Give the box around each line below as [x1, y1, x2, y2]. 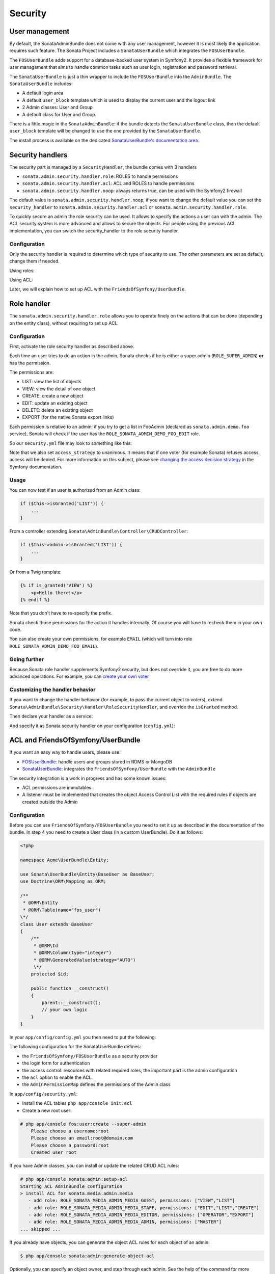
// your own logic [41, 1007, 88, 1013]
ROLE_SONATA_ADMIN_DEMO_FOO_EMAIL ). [9, 643, 99, 649]
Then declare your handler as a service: [9, 713, 93, 720]
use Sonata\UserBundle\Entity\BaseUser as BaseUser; [20, 871, 155, 877]
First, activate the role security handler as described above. [9, 343, 134, 349]
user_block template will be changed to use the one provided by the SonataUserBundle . [9, 128, 201, 134]
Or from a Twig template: [9, 569, 62, 575]
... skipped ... [20, 1226, 61, 1232]
